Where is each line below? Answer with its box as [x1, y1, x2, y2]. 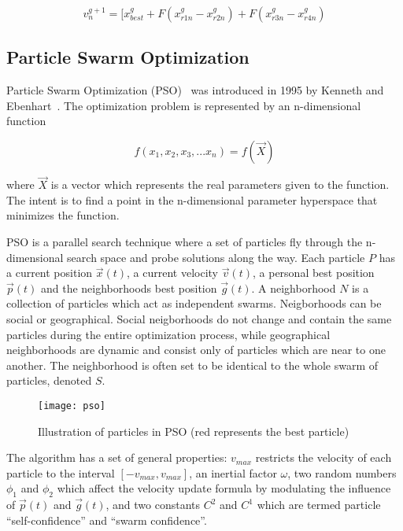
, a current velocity [127, 264, 219, 281]
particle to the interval [6, 464, 115, 481]
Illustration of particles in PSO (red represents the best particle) [38, 422, 349, 439]
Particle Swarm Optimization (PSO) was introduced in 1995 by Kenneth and [6, 82, 384, 98]
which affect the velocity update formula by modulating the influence [57, 480, 391, 496]
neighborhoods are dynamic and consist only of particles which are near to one [6, 341, 386, 358]
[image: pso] [38, 400, 105, 411]
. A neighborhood [251, 279, 336, 296]
